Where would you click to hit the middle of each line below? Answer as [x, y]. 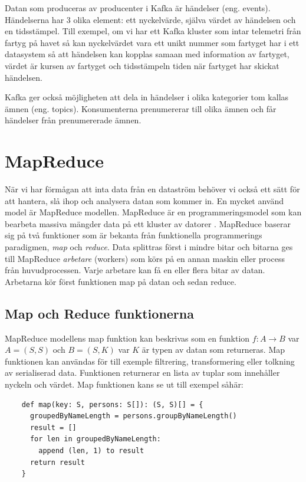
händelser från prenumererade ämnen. [73, 120]
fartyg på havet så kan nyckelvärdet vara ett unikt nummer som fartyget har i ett [152, 42]
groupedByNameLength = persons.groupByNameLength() [133, 416]
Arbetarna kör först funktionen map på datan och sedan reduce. [121, 281]
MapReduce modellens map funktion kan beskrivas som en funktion [127, 338]
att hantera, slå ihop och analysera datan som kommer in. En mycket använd [144, 200]
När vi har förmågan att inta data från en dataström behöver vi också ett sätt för [152, 189]
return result [57, 462]
